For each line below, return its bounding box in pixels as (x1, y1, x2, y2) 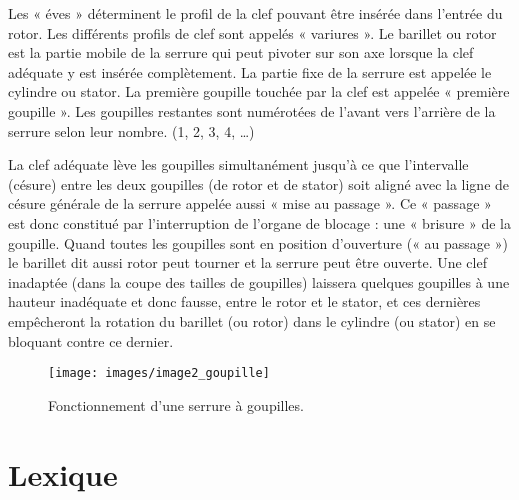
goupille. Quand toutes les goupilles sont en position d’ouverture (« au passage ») (8, 232, 508, 253)
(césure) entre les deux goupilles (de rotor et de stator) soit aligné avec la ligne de (8, 173, 510, 194)
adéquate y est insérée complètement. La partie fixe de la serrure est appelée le (8, 61, 492, 82)
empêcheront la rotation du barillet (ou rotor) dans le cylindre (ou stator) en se (8, 310, 496, 331)
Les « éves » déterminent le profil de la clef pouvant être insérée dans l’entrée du (8, 3, 503, 23)
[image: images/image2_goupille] (48, 366, 270, 381)
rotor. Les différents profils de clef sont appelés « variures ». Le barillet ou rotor (8, 22, 497, 43)
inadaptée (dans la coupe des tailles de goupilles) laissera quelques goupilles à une (8, 271, 510, 292)
